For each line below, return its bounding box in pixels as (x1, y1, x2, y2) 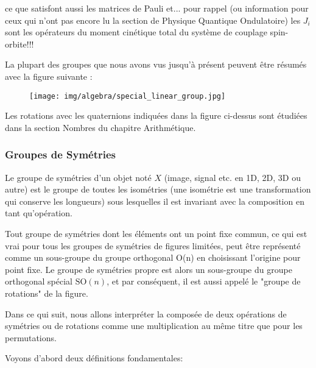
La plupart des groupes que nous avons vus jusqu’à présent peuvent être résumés (5, 58, 307, 71)
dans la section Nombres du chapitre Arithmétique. (5, 121, 196, 133)
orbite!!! (5, 37, 34, 50)
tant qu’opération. (5, 207, 72, 219)
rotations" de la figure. (5, 286, 88, 299)
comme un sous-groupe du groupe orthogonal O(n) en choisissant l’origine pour (5, 251, 301, 264)
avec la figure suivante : (5, 69, 93, 82)
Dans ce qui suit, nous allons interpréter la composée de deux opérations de (5, 307, 287, 320)
